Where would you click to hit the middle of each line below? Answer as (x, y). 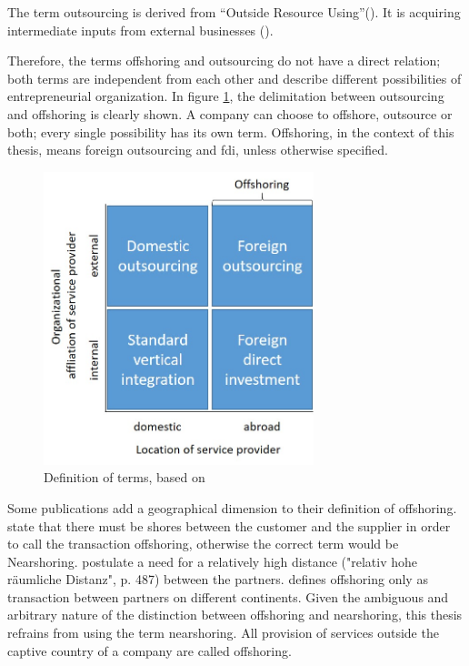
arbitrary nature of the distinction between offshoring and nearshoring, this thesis (235, 615)
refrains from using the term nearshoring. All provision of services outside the (223, 633)
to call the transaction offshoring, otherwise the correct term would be (203, 544)
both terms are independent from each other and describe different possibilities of (234, 78)
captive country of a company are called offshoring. (150, 650)
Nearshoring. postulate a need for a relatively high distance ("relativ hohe (212, 561)
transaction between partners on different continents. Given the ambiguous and (228, 596)
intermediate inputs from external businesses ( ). (140, 30)
